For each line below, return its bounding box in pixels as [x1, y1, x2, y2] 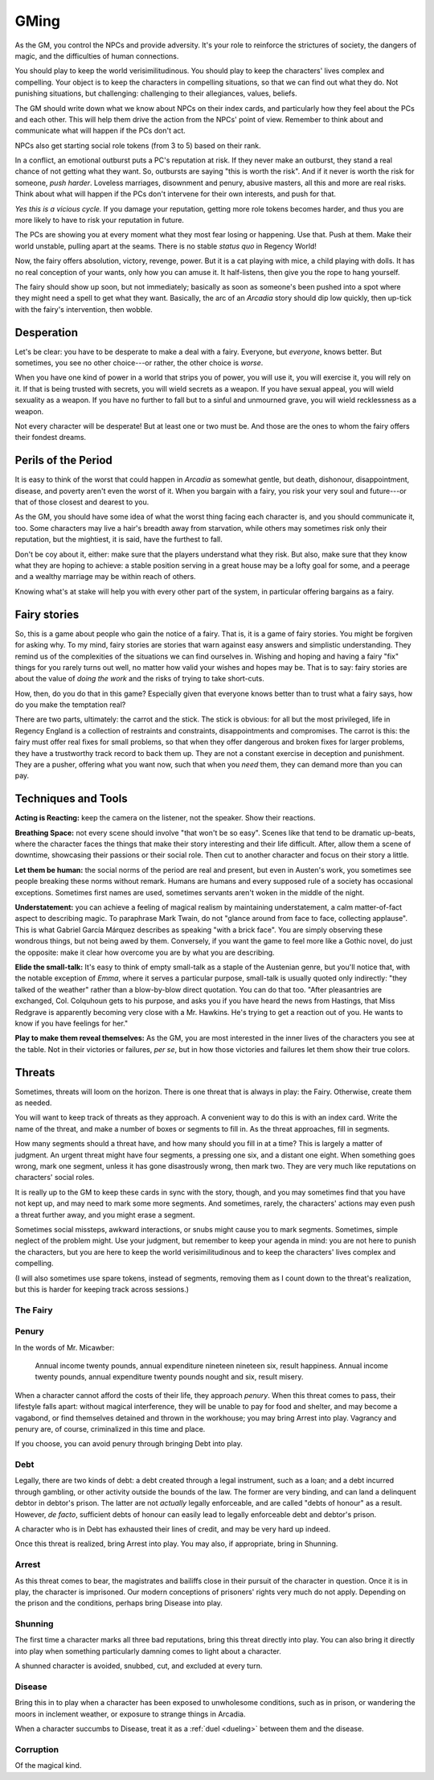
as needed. [14, 1098, 52, 1108]
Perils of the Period [14, 454, 113, 467]
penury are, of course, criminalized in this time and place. [14, 1424, 206, 1433]
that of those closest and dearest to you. [14, 497, 149, 507]
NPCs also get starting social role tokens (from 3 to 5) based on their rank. [14, 141, 261, 150]
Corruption [14, 1744, 59, 1755]
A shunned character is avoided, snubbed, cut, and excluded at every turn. [14, 1661, 263, 1671]
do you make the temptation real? [14, 700, 126, 709]
